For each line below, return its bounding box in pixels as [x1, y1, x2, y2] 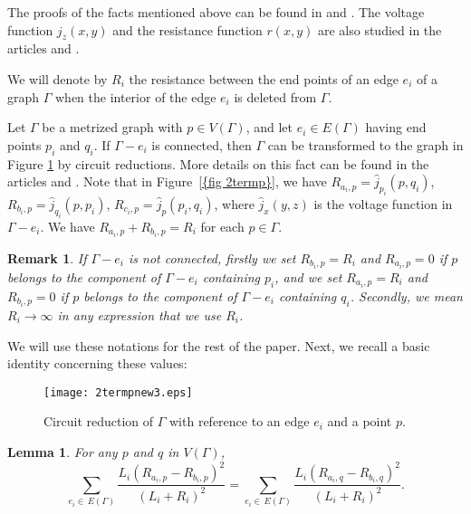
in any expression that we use [57, 306, 222, 325]
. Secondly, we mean [350, 286, 463, 305]
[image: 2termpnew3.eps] [43, 385, 193, 399]
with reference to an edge [169, 412, 310, 431]
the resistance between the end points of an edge [129, 69, 399, 88]
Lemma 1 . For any [7, 443, 118, 462]
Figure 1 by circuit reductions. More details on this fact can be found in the [7, 154, 429, 173]
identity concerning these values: [7, 354, 187, 373]
